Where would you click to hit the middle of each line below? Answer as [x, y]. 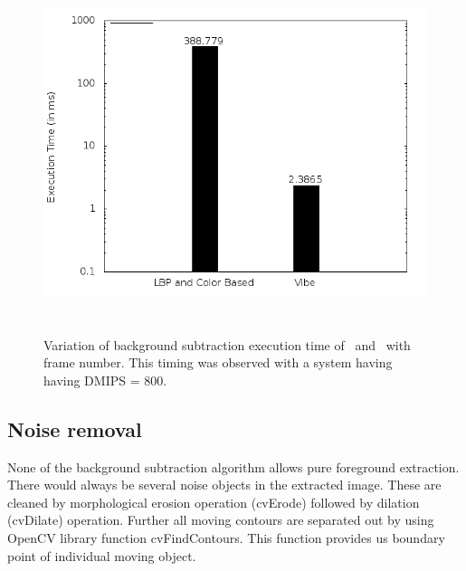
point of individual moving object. [102, 555]
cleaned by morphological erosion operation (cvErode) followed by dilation [214, 502]
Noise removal [75, 428]
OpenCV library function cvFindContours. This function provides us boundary [226, 537]
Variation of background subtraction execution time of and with [227, 344]
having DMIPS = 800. [105, 380]
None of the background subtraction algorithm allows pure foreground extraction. [233, 466]
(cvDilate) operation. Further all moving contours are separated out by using [221, 520]
